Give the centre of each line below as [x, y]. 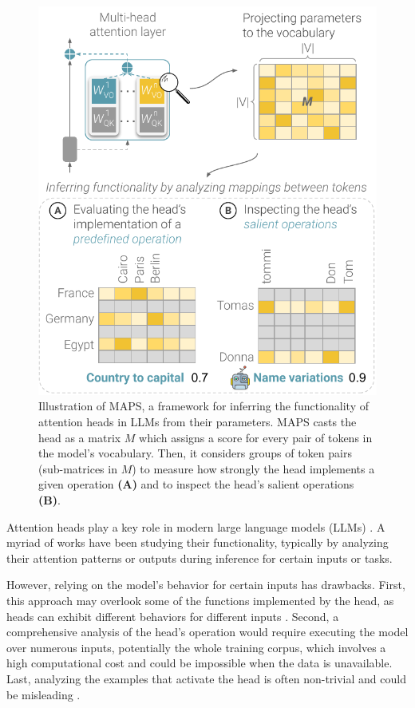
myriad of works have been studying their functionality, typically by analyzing [198, 542]
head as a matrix [80, 437]
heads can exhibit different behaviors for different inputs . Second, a [173, 616]
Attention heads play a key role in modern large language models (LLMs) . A [196, 526]
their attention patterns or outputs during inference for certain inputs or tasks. [200, 558]
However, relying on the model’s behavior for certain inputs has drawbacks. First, [206, 585]
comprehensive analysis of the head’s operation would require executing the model [207, 632]
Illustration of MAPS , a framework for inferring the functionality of [204, 406]
